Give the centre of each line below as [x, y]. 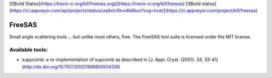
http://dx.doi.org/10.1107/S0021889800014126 [71, 66]
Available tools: [28, 50]
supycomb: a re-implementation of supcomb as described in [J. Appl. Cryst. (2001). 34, [113, 59]
